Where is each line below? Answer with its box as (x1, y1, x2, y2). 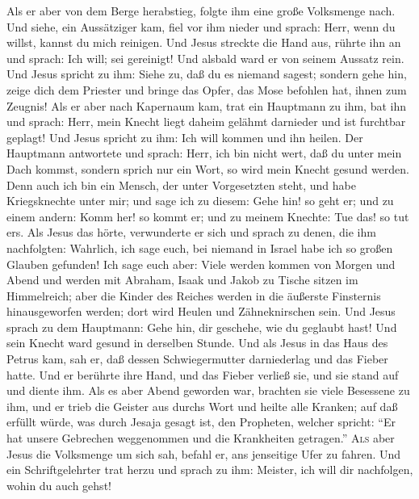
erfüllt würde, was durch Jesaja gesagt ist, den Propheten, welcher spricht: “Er (6, 413, 396, 430)
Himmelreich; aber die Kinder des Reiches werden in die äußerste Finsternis (6, 287, 381, 304)
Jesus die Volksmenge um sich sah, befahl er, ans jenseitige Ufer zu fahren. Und (6, 445, 401, 462)
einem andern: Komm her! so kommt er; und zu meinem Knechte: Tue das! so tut (6, 208, 409, 224)
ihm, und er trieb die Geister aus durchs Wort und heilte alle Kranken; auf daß (6, 397, 398, 414)
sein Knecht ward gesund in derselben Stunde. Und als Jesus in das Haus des (6, 334, 388, 351)
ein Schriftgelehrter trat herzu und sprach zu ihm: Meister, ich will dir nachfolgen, (6, 461, 413, 478)
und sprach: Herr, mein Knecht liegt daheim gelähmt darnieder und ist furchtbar (6, 113, 406, 130)
